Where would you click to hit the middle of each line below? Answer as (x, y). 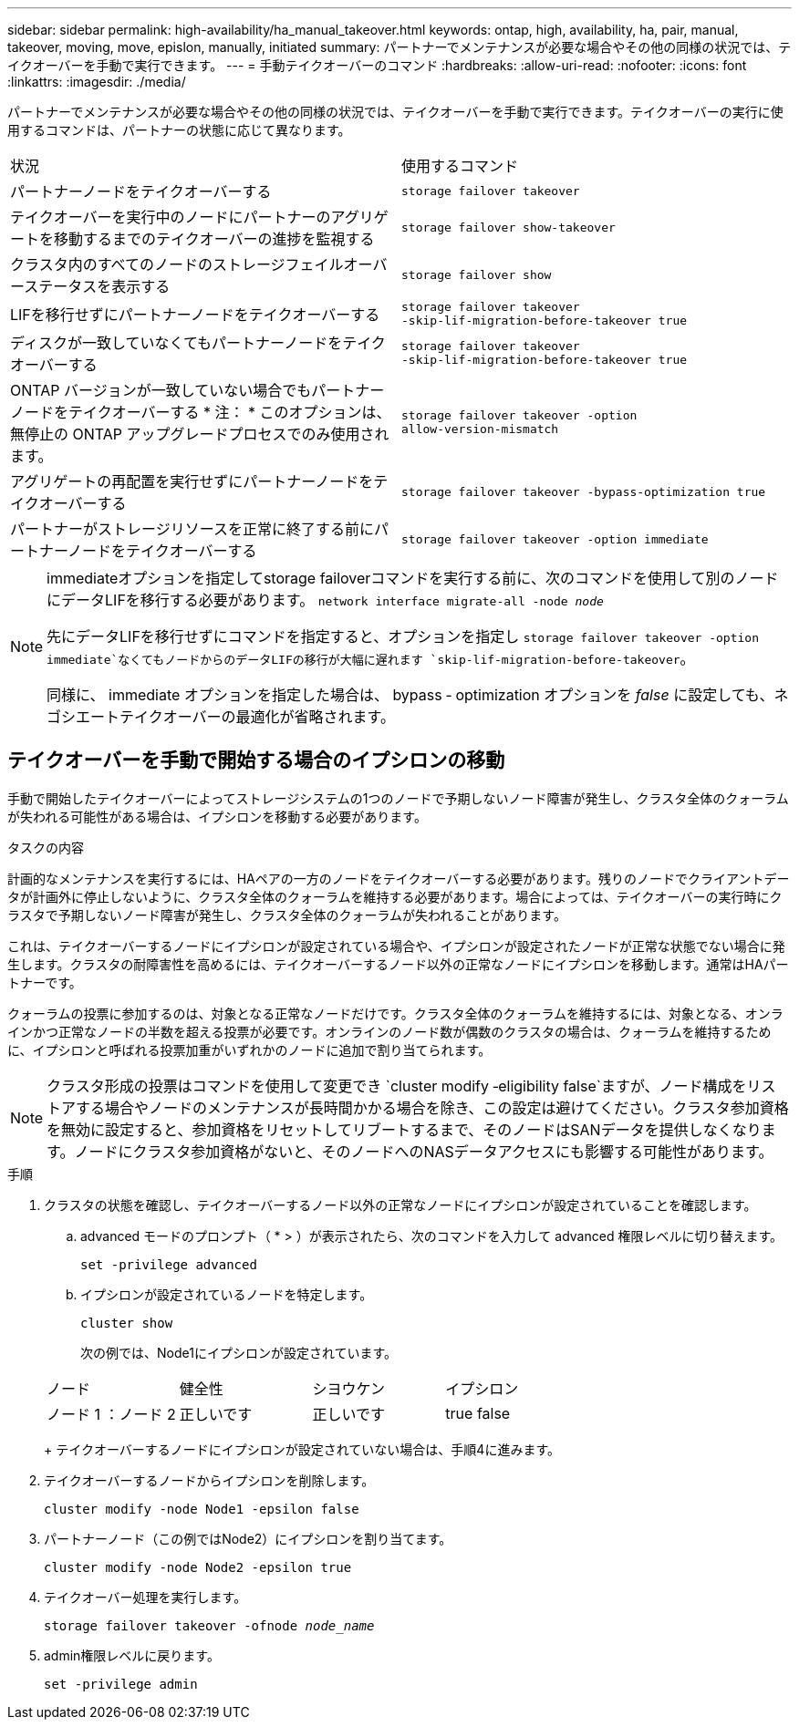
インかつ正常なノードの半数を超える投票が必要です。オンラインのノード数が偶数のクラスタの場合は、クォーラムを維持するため (389, 1031)
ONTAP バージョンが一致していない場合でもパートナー (197, 390)
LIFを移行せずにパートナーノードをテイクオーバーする (195, 315)
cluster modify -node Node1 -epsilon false (202, 1509)
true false (478, 1413)
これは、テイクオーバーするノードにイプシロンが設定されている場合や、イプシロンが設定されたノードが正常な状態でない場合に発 (396, 946)
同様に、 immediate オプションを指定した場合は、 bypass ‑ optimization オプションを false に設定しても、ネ (418, 695)
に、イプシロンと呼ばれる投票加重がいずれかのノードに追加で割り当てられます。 (249, 1050)
